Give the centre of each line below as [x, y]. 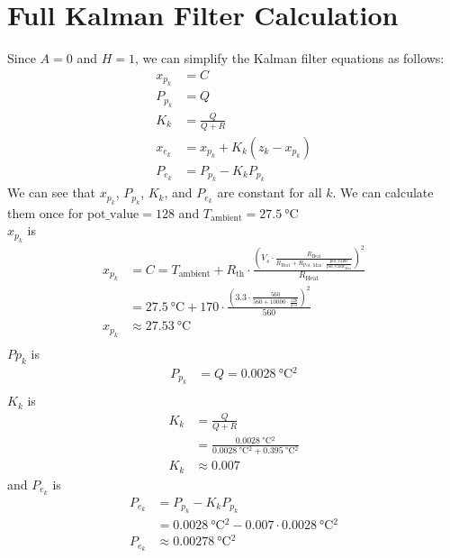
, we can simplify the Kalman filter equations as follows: [289, 58]
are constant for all [270, 192]
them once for [45, 212]
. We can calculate [383, 192]
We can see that [52, 192]
